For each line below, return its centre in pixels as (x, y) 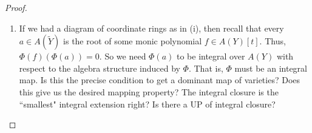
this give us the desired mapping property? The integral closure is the (149, 91)
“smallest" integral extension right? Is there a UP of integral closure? (147, 104)
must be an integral (271, 68)
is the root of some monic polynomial (133, 41)
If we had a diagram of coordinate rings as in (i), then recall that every (151, 28)
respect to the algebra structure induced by (100, 68)
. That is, (206, 68)
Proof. (16, 7)
